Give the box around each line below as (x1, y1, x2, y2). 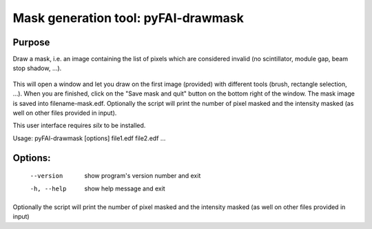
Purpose (12, 36, 50, 48)
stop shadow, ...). (12, 64, 62, 72)
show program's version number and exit (84, 172, 201, 180)
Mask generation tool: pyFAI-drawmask (12, 10, 244, 25)
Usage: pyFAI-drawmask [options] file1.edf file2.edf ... (12, 134, 166, 142)
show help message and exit (84, 184, 165, 193)
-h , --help (30, 184, 67, 193)
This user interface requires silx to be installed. (12, 121, 146, 130)
